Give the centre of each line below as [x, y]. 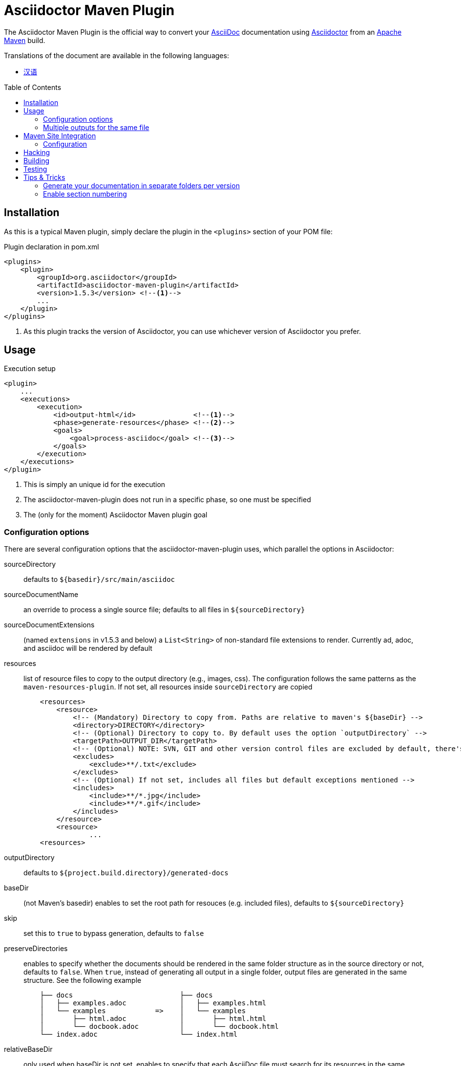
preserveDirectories [36, 949]
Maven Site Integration [60, 135]
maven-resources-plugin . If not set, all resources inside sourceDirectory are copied [168, 687]
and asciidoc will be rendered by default [88, 648]
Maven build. [25, 40]
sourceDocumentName [41, 595]
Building [37, 160]
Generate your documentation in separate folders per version [141, 185]
